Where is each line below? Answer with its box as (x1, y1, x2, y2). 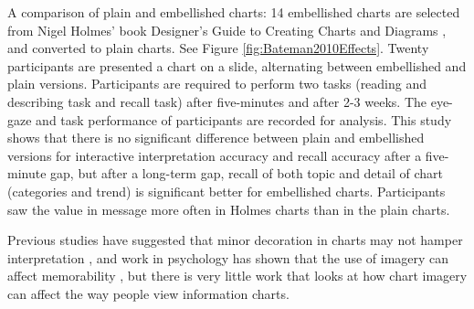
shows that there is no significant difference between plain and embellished (7, 128, 425, 147)
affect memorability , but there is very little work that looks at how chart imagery (7, 266, 468, 285)
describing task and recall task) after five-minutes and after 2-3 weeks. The (7, 91, 427, 111)
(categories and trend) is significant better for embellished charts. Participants (7, 181, 446, 200)
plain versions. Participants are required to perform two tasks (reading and (7, 74, 427, 93)
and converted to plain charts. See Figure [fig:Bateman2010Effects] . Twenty (7, 38, 429, 58)
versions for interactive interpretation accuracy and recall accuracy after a (7, 145, 422, 165)
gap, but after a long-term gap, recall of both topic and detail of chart (50, 164, 443, 183)
